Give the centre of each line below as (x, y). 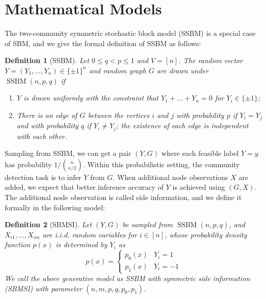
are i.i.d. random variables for (90, 234)
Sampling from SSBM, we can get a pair (68, 153)
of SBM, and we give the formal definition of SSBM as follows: (103, 43)
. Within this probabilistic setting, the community (161, 164)
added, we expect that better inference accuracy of (84, 187)
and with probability (47, 125)
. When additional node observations (170, 177)
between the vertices (119, 115)
